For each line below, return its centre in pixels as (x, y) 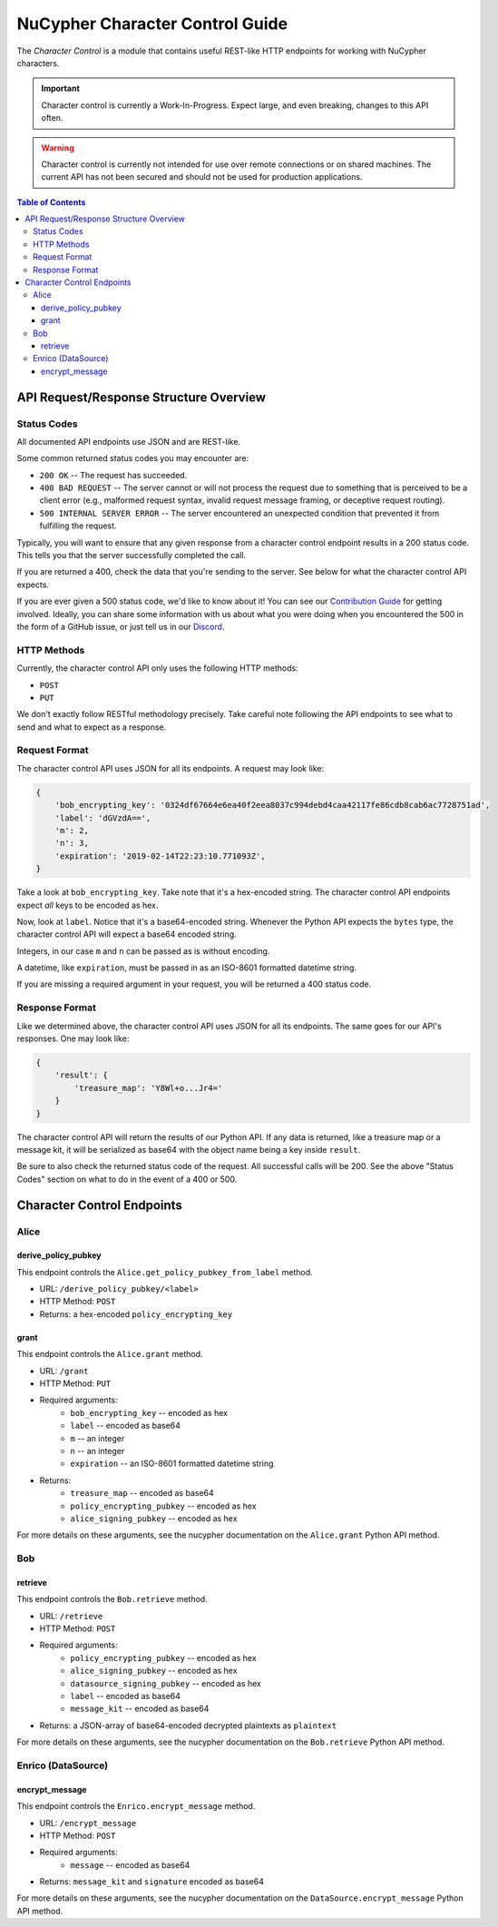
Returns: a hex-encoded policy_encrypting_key (136, 1314)
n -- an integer (98, 1450)
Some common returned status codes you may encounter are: (133, 458)
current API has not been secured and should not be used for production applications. (202, 177)
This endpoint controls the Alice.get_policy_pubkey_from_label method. (165, 1272)
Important (61, 88)
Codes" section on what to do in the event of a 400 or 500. (127, 1179)
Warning (58, 147)
